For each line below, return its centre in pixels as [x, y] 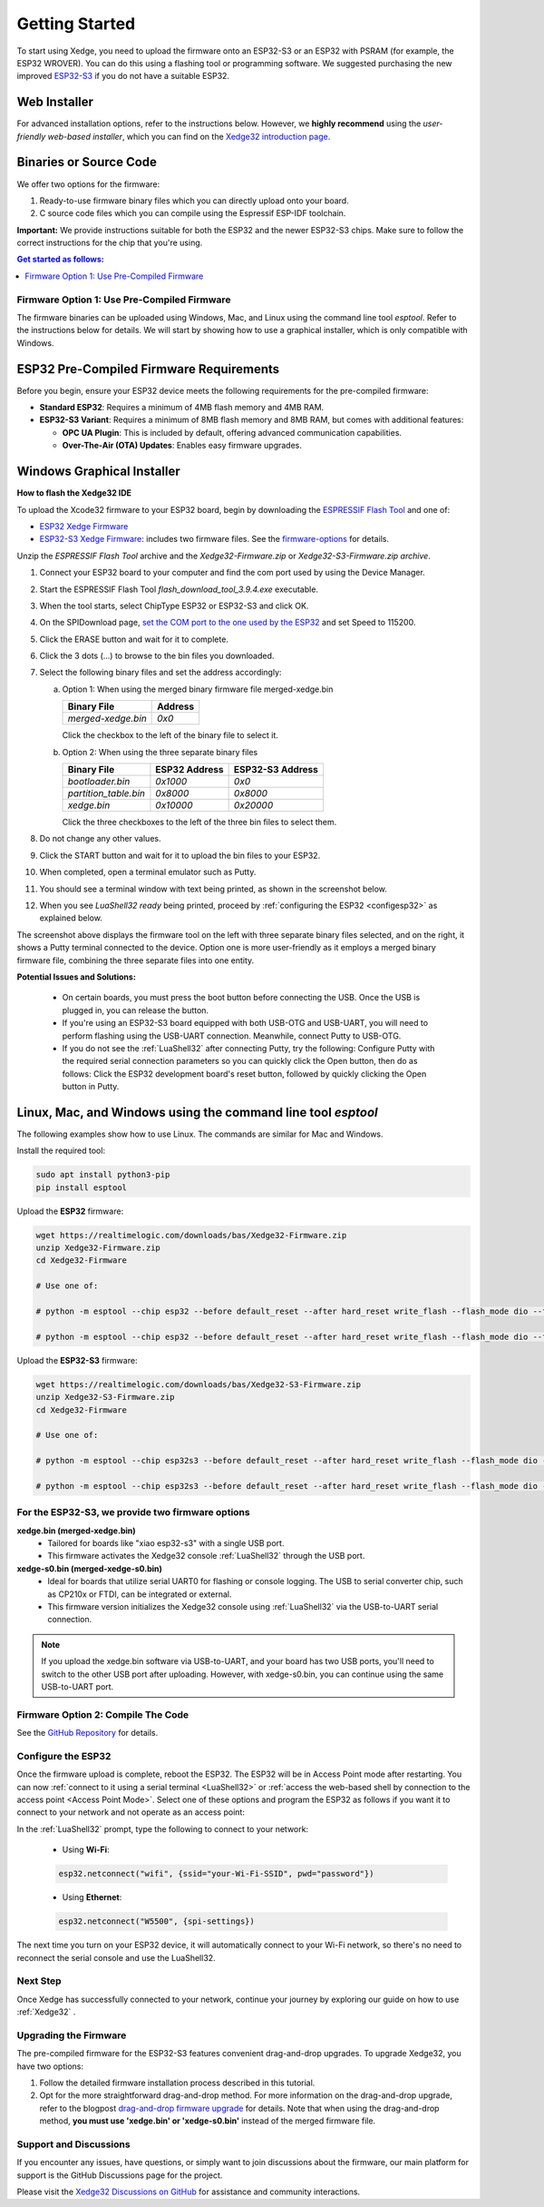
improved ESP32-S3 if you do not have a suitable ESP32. [123, 76]
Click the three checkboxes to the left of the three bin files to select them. [199, 823]
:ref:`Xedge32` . [46, 2012]
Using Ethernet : [92, 1897]
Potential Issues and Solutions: [76, 977]
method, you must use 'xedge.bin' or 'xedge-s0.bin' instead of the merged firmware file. [208, 2121]
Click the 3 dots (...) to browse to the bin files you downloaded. [157, 656]
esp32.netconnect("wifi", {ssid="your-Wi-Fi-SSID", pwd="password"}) [216, 1874]
